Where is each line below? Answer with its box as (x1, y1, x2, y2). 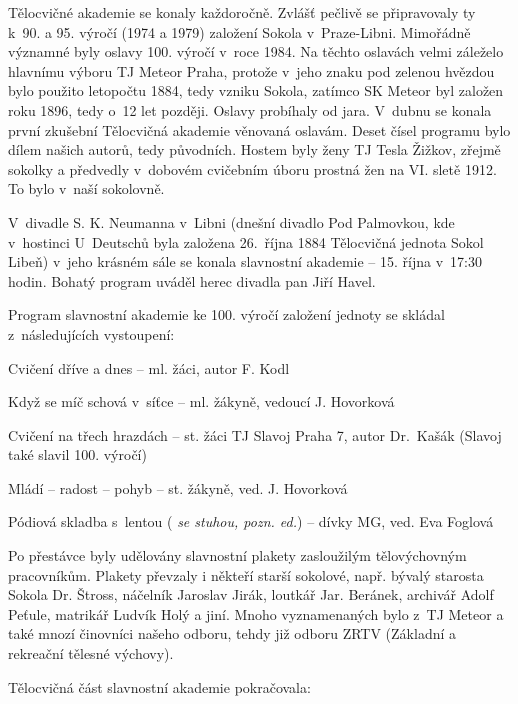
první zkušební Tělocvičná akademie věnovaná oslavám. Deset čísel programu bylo (8, 119, 511, 140)
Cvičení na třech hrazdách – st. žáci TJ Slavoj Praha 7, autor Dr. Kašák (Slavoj (8, 424, 502, 445)
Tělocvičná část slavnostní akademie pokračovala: (8, 676, 311, 697)
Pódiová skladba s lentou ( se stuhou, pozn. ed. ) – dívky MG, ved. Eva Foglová (8, 511, 494, 532)
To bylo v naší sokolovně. (8, 178, 165, 199)
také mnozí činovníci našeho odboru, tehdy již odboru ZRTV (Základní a (8, 623, 457, 644)
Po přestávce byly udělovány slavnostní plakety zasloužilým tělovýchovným (8, 545, 467, 566)
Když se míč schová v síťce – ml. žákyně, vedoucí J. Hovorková (8, 391, 395, 412)
